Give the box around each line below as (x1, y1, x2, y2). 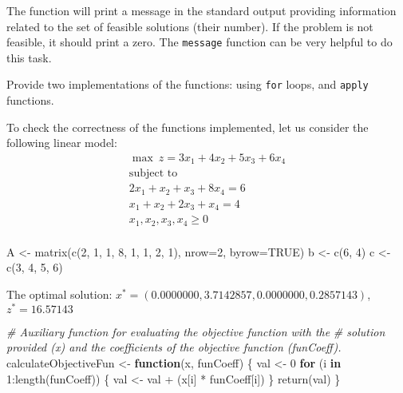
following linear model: (6, 134, 117, 151)
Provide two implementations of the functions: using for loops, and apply (6, 76, 369, 93)
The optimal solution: (6, 286, 113, 303)
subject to (128, 168, 178, 180)
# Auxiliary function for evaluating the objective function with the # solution (6, 323, 385, 339)
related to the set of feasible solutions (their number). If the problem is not (6, 18, 373, 34)
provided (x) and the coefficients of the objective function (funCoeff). (6, 339, 342, 355)
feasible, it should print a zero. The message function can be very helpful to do (6, 34, 393, 50)
